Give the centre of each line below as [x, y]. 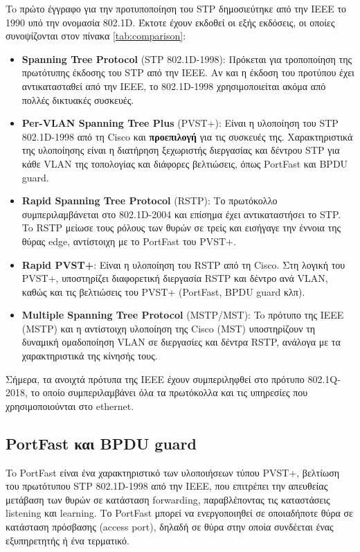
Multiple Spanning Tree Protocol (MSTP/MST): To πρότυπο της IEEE [183, 315]
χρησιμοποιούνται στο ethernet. [70, 406]
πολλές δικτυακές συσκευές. [78, 99]
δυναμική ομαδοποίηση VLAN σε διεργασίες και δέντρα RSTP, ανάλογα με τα [181, 342]
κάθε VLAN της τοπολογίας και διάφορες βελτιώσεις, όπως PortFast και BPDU [185, 163]
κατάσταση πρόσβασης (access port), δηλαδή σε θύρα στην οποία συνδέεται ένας [170, 527]
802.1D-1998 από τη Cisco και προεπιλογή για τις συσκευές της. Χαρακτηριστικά [187, 136]
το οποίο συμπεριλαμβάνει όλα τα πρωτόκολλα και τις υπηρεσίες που [169, 392]
